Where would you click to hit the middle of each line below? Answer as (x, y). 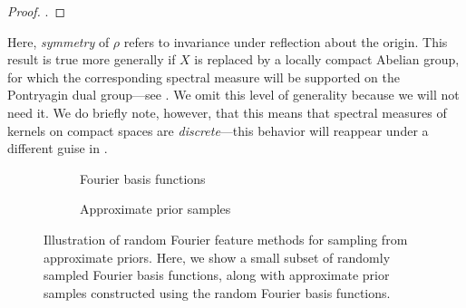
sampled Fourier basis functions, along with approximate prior (217, 275)
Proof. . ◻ (37, 11)
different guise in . (58, 148)
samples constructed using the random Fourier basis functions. (217, 292)
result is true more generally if (92, 59)
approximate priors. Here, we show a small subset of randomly (217, 257)
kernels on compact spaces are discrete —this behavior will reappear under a (218, 130)
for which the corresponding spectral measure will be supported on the (204, 77)
